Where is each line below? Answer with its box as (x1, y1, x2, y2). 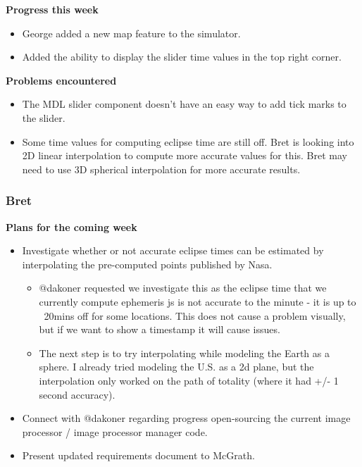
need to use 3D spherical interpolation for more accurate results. (22, 161, 301, 176)
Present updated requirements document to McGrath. (22, 448, 255, 463)
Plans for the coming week (6, 219, 137, 234)
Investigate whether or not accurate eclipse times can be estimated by (22, 243, 324, 258)
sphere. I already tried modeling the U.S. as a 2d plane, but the (39, 359, 314, 374)
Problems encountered (6, 73, 117, 87)
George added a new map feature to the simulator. (22, 25, 241, 40)
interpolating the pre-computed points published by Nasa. (22, 256, 273, 271)
